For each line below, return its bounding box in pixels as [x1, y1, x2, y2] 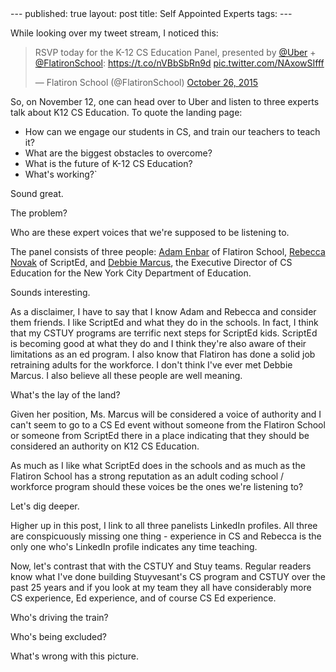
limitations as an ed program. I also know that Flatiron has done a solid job [10, 348, 316, 360]
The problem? [10, 207, 68, 219]
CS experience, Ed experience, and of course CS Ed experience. [10, 592, 277, 604]
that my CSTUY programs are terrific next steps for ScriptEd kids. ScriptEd [10, 327, 318, 339]
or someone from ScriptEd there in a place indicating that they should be [10, 430, 310, 441]
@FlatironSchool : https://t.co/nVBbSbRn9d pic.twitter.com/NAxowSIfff [34, 57, 325, 69]
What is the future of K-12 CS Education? [24, 158, 193, 169]
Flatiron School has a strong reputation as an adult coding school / [10, 470, 285, 482]
